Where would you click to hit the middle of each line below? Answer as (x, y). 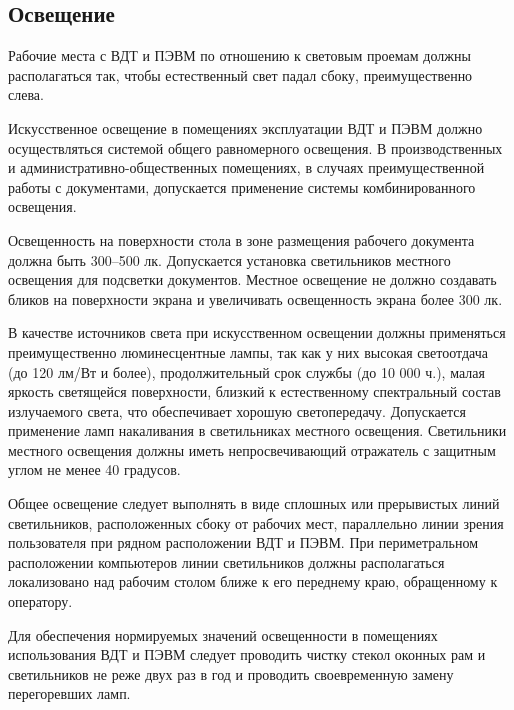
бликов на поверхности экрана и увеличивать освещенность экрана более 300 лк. (255, 298)
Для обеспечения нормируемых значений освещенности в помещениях (223, 634)
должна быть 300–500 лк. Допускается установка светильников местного (229, 259)
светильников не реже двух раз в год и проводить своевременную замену (231, 673)
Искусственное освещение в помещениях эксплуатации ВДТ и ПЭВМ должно (245, 127)
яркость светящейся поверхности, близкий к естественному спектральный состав (254, 391)
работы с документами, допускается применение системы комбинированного (242, 186)
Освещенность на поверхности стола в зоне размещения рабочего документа (241, 239)
